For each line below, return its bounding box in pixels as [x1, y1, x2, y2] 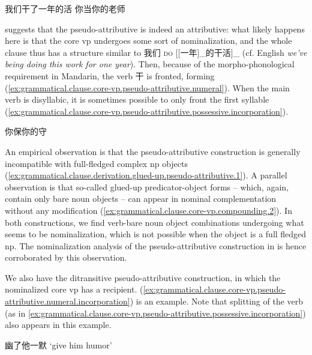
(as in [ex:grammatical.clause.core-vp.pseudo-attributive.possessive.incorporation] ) [5, 306, 306, 319]
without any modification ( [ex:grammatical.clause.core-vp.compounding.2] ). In [5, 204, 292, 216]
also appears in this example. [5, 318, 112, 331]
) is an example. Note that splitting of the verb [130, 295, 304, 308]
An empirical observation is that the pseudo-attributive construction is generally [5, 145, 301, 157]
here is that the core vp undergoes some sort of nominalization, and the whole [5, 34, 292, 47]
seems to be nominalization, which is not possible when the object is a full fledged [5, 228, 307, 240]
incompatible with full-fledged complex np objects [5, 157, 188, 169]
